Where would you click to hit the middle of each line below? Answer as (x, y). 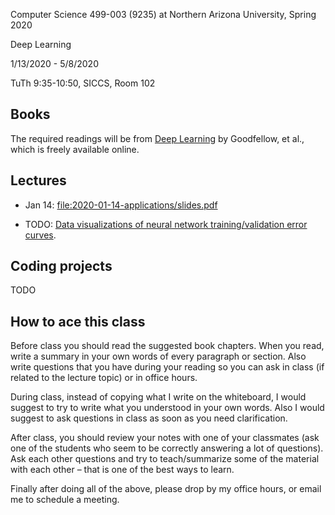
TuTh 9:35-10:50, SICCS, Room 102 (83, 83)
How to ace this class (78, 321)
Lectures (38, 180)
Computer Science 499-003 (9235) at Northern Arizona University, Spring (163, 14)
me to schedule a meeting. (65, 500)
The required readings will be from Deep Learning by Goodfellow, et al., (157, 138)
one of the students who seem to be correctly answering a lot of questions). (167, 448)
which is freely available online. (75, 149)
